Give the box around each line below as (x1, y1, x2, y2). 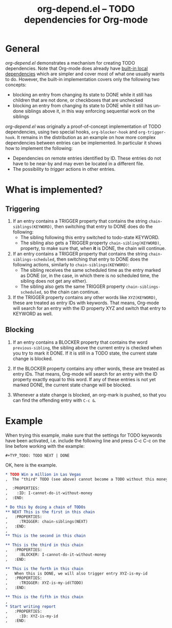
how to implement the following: (5, 145, 73, 151)
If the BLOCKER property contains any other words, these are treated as (12, 365, 165, 371)
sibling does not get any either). (20, 278, 88, 284)
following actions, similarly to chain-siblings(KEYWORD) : (12, 261, 130, 267)
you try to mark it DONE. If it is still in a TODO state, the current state (12, 350, 158, 356)
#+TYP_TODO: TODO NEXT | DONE (5, 453, 70, 458)
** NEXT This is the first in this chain (5, 509, 95, 515)
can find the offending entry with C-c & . (12, 397, 96, 403)
